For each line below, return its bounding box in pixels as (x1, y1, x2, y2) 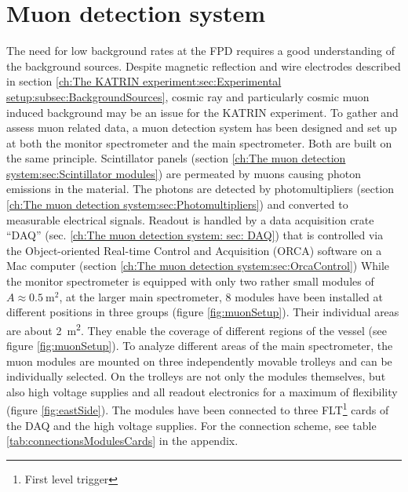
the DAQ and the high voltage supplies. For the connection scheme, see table (6, 417, 377, 433)
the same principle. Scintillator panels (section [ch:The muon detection (6, 150, 346, 166)
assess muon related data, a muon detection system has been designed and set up (6, 119, 397, 136)
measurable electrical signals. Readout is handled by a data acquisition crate (6, 211, 374, 228)
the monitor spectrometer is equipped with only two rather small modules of (6, 273, 374, 290)
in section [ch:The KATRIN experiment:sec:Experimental (6, 73, 282, 89)
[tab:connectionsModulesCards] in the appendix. (6, 432, 239, 449)
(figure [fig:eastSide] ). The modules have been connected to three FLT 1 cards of (6, 399, 389, 418)
